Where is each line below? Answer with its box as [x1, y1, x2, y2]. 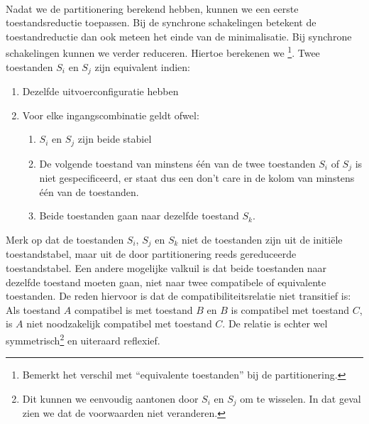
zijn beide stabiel [77, 131, 152, 146]
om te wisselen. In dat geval [240, 391, 361, 406]
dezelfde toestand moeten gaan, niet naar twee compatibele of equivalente [6, 274, 326, 289]
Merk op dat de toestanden [6, 232, 124, 246]
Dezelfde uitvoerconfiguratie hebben [22, 84, 179, 99]
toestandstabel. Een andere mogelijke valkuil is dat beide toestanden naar [6, 261, 327, 275]
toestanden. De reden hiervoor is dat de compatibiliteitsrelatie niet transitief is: [6, 288, 351, 303]
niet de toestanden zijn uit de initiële [182, 232, 343, 246]
